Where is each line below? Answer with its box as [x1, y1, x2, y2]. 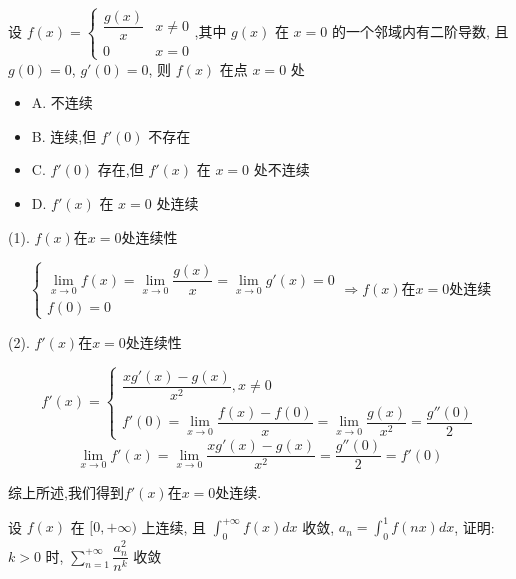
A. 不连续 [31, 92, 93, 113]
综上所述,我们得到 [8, 482, 124, 503]
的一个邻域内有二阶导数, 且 [331, 20, 509, 41]
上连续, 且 [141, 516, 207, 537]
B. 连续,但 [31, 125, 97, 146]
